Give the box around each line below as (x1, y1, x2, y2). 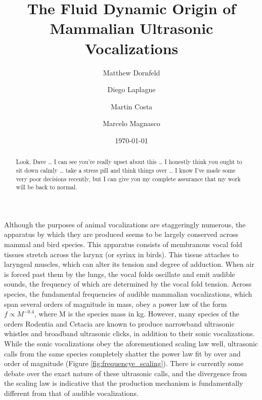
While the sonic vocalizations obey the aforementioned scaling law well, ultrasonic (4, 338, 258, 349)
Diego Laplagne (107, 84, 156, 95)
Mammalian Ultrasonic (50, 18, 213, 38)
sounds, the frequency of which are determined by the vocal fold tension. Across (4, 278, 252, 289)
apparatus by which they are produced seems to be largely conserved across (4, 229, 239, 239)
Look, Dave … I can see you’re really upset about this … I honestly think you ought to (16, 157, 242, 166)
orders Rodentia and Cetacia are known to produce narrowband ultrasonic (4, 318, 235, 329)
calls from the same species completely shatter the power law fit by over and (4, 348, 241, 358)
